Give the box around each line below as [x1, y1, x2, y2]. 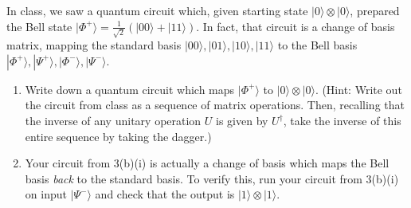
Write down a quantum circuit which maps [25, 80, 235, 97]
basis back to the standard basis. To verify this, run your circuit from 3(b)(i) [25, 170, 399, 186]
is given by [216, 112, 268, 129]
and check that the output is [95, 186, 235, 202]
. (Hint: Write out [315, 80, 402, 97]
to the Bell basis [277, 37, 358, 53]
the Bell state [6, 18, 72, 34]
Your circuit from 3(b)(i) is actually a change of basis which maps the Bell [25, 155, 389, 171]
